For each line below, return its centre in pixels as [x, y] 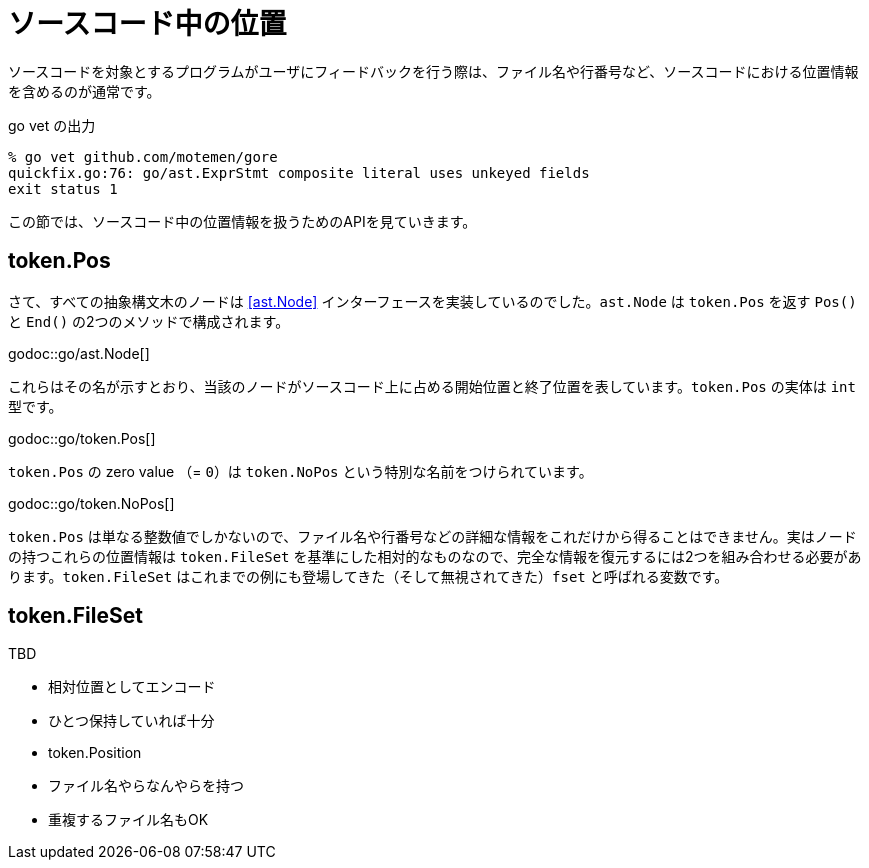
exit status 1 [63, 188]
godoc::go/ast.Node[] [79, 353]
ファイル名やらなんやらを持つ [146, 786]
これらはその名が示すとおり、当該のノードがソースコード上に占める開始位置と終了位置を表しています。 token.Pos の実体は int [432, 386]
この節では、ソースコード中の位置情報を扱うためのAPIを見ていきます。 [242, 221]
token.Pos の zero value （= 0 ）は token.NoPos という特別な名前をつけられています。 [300, 471]
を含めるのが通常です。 [84, 91]
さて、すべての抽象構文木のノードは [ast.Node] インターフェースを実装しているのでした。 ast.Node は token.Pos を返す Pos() [432, 301]
